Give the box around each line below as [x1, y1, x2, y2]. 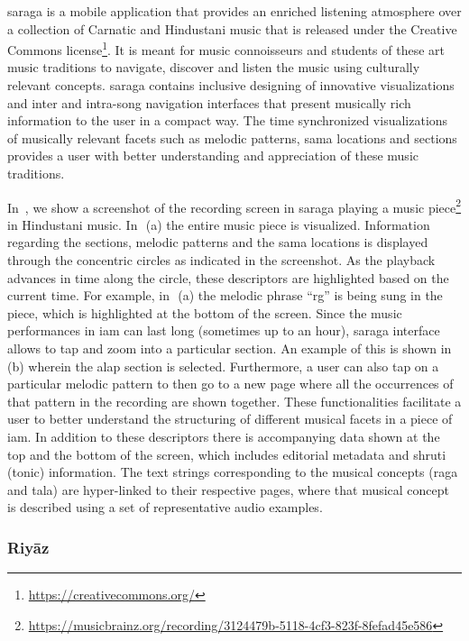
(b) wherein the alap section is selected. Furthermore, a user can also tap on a [7, 356, 439, 375]
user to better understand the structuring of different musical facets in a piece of [7, 409, 453, 428]
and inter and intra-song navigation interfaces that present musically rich [7, 93, 411, 112]
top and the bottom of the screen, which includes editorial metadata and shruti [7, 444, 446, 463]
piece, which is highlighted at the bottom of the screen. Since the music [7, 303, 402, 322]
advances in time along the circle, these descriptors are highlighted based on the [7, 268, 449, 287]
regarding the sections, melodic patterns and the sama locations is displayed [7, 233, 428, 252]
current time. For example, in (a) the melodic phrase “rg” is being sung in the [7, 286, 443, 305]
